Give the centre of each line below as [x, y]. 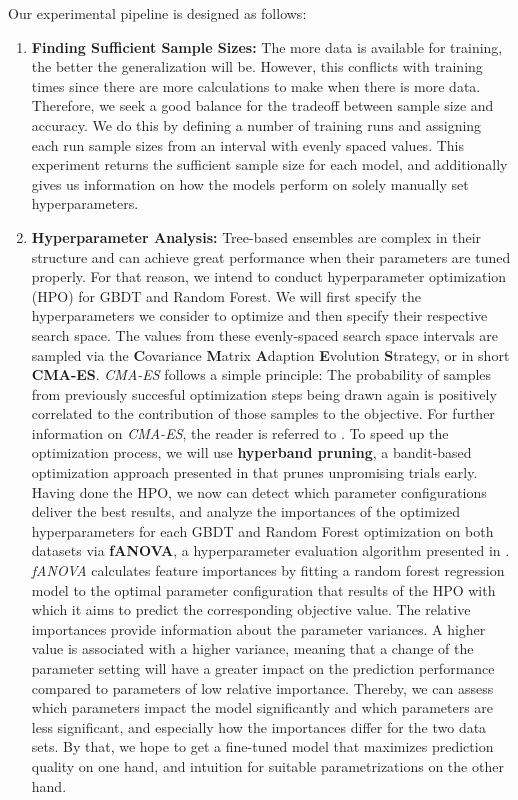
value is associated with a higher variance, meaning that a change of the [252, 648]
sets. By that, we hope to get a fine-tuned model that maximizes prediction [262, 746]
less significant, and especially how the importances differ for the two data [259, 726]
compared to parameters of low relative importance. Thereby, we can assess [262, 687]
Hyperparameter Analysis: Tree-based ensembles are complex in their [256, 236]
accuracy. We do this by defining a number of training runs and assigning [256, 124]
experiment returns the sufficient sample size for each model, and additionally [269, 164]
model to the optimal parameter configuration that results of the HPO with [263, 589]
